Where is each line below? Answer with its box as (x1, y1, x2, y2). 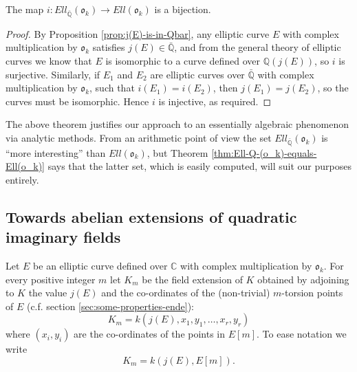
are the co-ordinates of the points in (74, 327, 226, 341)
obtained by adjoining (257, 272, 349, 286)
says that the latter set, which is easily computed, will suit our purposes (47, 159, 351, 173)
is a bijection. (154, 2, 211, 16)
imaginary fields (6, 226, 121, 248)
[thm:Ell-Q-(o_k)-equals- (211, 145, 317, 160)
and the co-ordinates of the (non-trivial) (101, 285, 270, 300)
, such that (89, 80, 135, 95)
